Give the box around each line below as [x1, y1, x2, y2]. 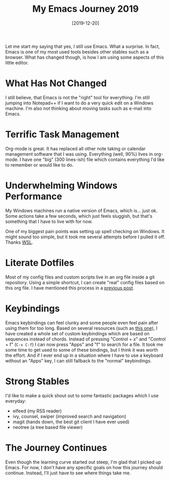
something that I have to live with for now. [5, 218, 93, 224]
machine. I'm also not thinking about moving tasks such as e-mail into [5, 105, 152, 111]
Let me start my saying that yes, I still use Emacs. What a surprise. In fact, [5, 43, 160, 49]
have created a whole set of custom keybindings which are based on [5, 330, 150, 336]
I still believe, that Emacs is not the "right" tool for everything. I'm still [5, 94, 150, 100]
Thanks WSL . [5, 239, 34, 245]
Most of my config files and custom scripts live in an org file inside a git [5, 274, 155, 280]
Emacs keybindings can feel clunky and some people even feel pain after [5, 319, 159, 326]
